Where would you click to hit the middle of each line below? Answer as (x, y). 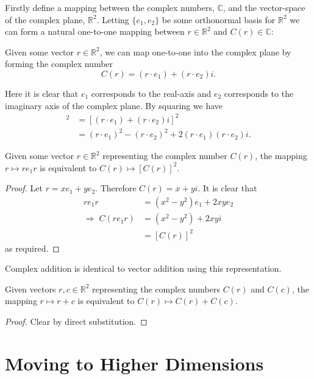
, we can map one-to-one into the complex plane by (195, 51)
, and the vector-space (264, 7)
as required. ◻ (32, 248)
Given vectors (30, 289)
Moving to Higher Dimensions (134, 363)
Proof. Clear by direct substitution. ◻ (76, 321)
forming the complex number (59, 64)
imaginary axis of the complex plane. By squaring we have (114, 105)
